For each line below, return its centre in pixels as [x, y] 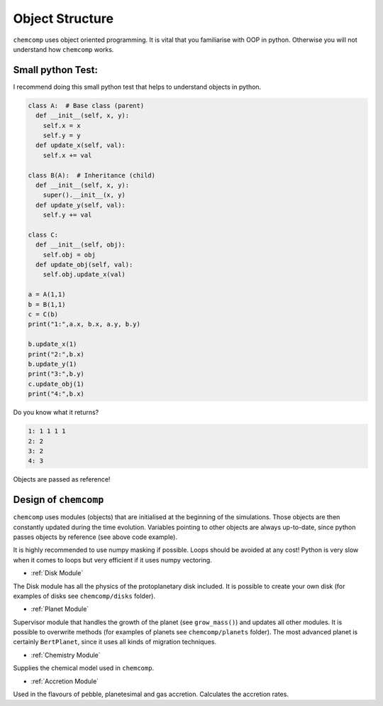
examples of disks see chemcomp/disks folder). [84, 596]
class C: [43, 235]
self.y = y [62, 135]
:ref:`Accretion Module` [65, 681]
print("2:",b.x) [56, 354]
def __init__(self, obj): [81, 245]
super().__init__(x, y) [84, 195]
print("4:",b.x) [56, 394]
